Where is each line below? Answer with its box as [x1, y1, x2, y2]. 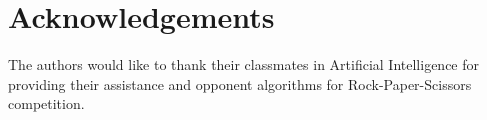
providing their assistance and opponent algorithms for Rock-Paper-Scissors [8, 73, 472, 94]
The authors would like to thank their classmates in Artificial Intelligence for [8, 54, 480, 75]
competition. [8, 93, 85, 114]
